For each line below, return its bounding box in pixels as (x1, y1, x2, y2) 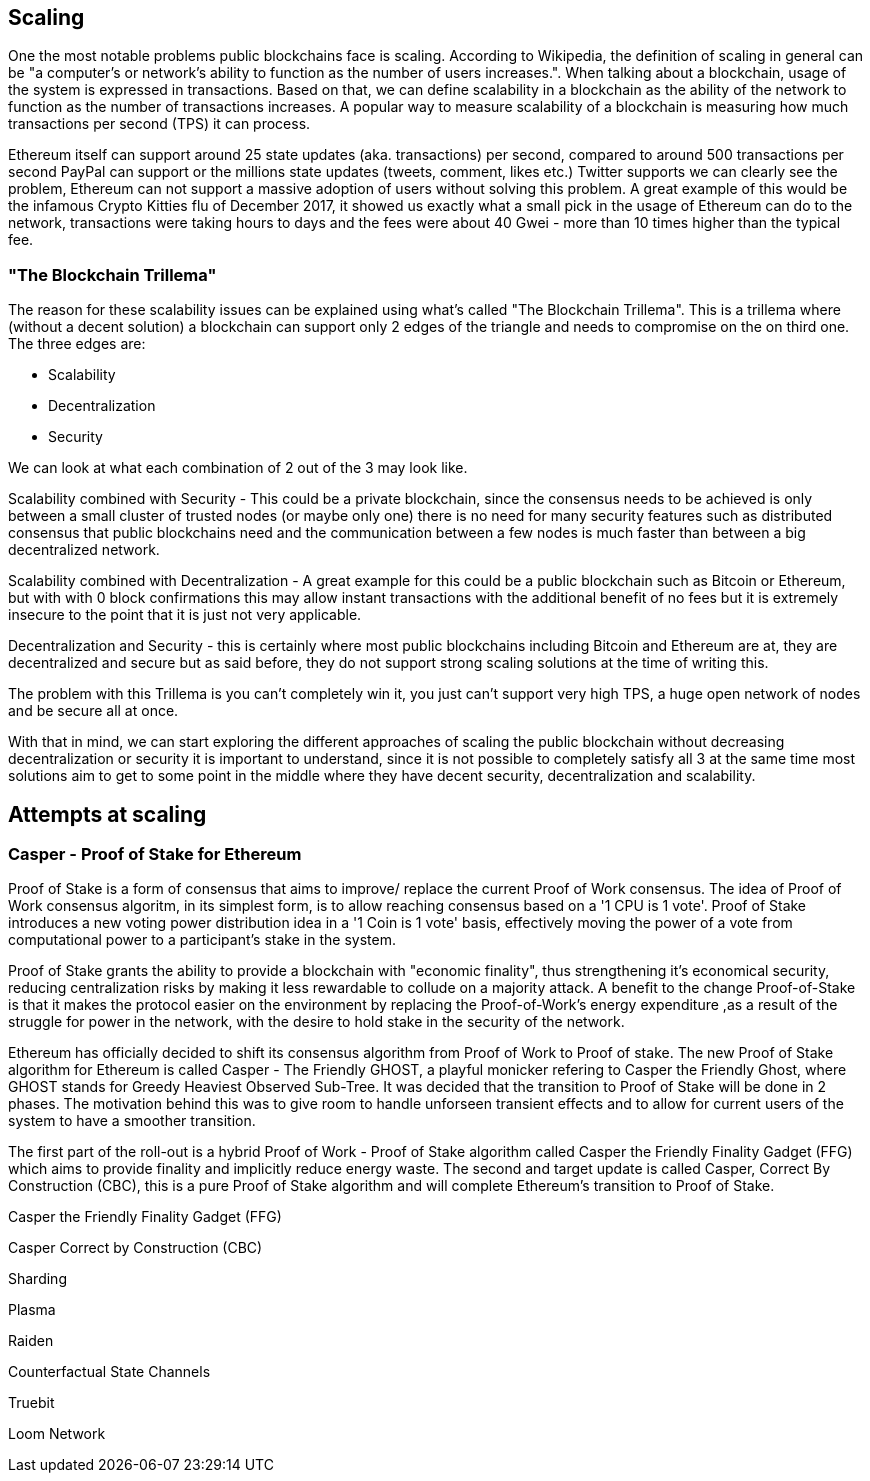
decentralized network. (8, 541, 160, 559)
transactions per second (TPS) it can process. (8, 115, 311, 133)
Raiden (8, 1332, 54, 1350)
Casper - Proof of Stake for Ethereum (8, 844, 302, 865)
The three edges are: (8, 335, 146, 353)
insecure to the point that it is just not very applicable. (8, 606, 362, 624)
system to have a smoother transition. (8, 1112, 256, 1130)
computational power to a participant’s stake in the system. (8, 931, 396, 949)
